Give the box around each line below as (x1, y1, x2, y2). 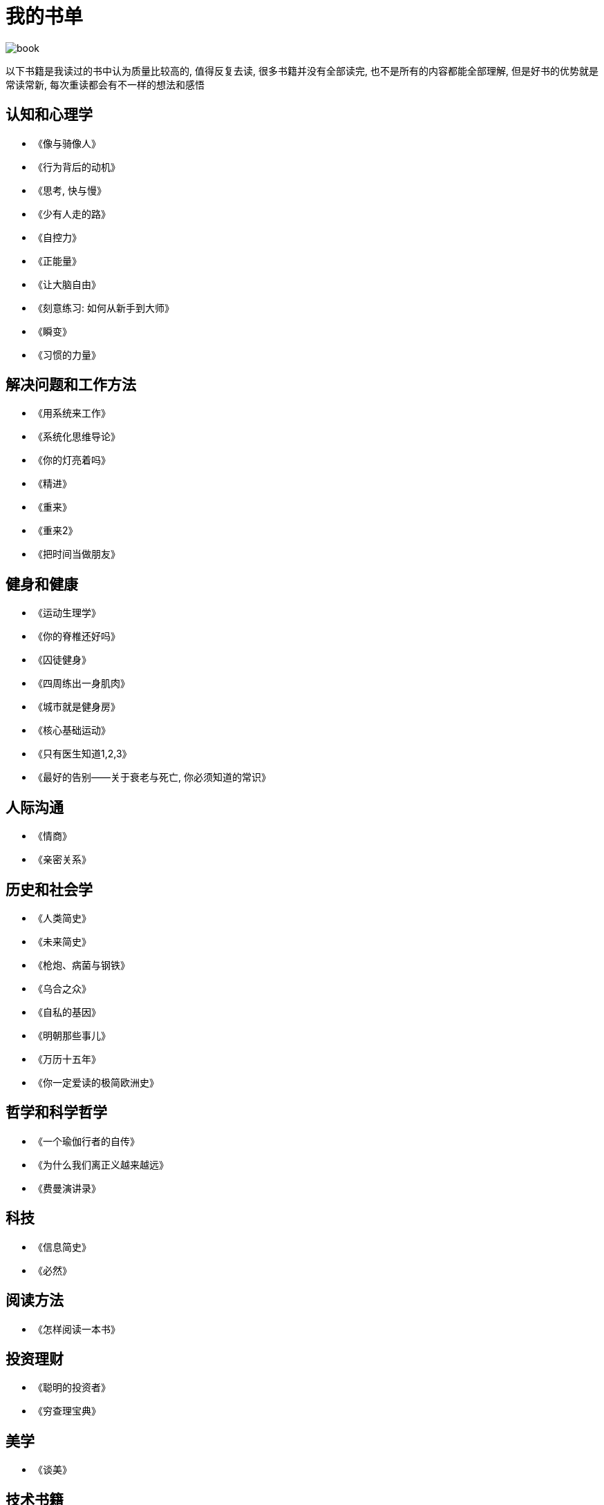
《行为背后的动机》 (33, 160, 120, 173)
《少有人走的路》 (33, 207, 111, 220)
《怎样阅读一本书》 (33, 1323, 120, 1335)
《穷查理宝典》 (33, 1405, 101, 1417)
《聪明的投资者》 (33, 1381, 111, 1394)
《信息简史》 (33, 1240, 91, 1253)
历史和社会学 (6, 880, 93, 898)
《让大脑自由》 (33, 278, 101, 290)
